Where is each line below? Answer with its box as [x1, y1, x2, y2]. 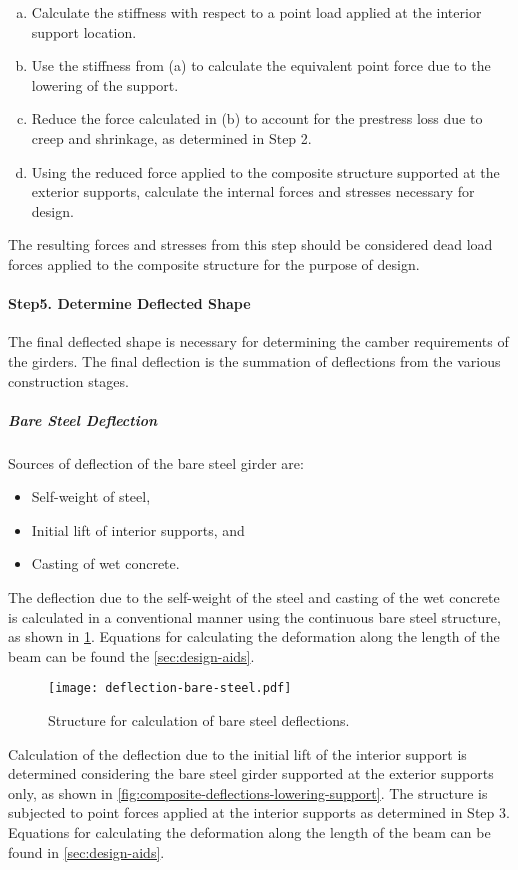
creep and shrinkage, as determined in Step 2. [31, 127, 312, 148]
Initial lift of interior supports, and [31, 519, 245, 540]
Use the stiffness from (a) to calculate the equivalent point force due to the [31, 55, 491, 76]
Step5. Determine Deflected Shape [8, 293, 251, 314]
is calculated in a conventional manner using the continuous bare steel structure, [8, 606, 501, 627]
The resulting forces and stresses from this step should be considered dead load [8, 234, 493, 255]
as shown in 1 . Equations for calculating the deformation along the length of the [8, 626, 500, 647]
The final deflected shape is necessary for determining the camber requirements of [8, 331, 509, 352]
